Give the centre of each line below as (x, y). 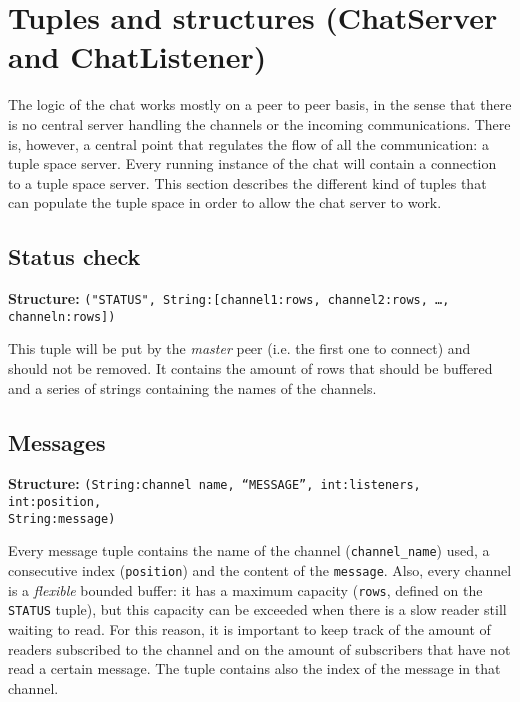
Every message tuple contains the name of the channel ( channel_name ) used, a (249, 550)
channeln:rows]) (62, 316)
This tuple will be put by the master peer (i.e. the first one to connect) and (239, 348)
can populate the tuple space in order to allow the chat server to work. (225, 202)
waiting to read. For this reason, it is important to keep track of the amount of (249, 628)
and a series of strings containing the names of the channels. (192, 387)
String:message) (62, 518)
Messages (57, 441)
